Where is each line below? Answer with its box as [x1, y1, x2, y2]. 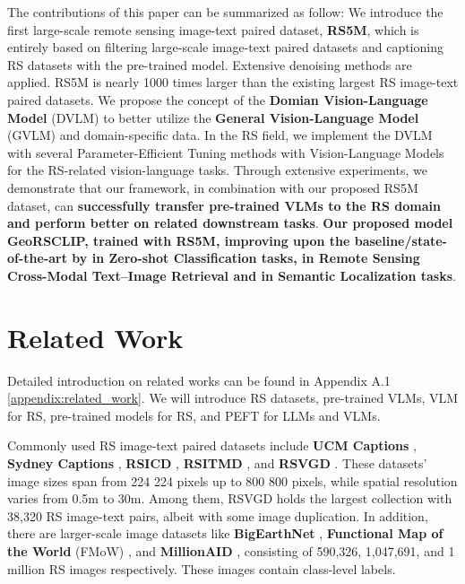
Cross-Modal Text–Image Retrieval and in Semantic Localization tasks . [7, 266, 456, 284]
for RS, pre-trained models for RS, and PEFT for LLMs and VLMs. [7, 405, 381, 424]
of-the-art [7, 248, 67, 267]
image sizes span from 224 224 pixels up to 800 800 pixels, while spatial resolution [7, 471, 458, 490]
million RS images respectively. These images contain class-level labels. [7, 559, 396, 578]
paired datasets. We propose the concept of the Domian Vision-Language [7, 90, 428, 109]
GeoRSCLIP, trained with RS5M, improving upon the [7, 231, 350, 249]
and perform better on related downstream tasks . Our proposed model [7, 214, 453, 232]
